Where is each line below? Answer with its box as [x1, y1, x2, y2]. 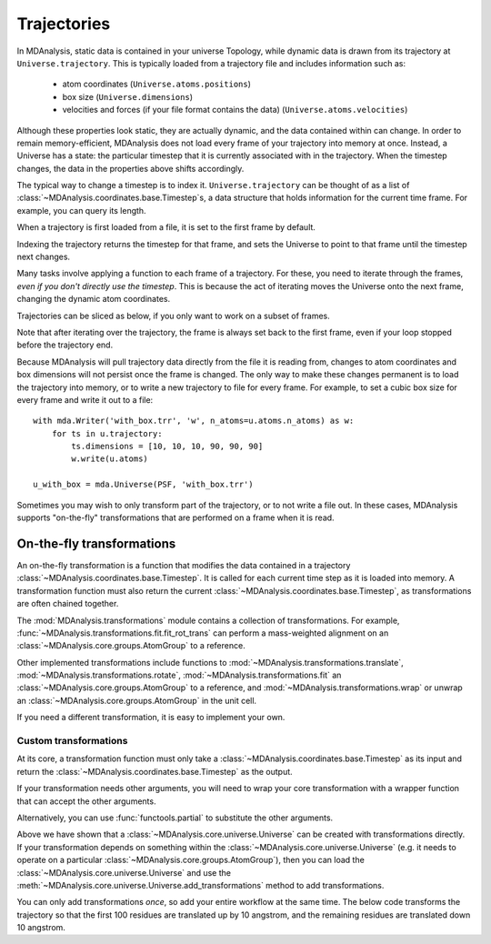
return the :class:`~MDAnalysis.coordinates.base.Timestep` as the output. [16, 766, 293, 777]
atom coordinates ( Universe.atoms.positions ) [62, 78, 252, 90]
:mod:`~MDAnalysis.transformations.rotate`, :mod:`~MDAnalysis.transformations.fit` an [16, 669, 342, 681]
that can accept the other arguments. [16, 796, 156, 807]
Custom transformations [16, 735, 128, 748]
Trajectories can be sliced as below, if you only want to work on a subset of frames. [16, 310, 331, 321]
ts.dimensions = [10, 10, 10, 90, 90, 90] [71, 441, 264, 452]
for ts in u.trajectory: [51, 428, 163, 438]
